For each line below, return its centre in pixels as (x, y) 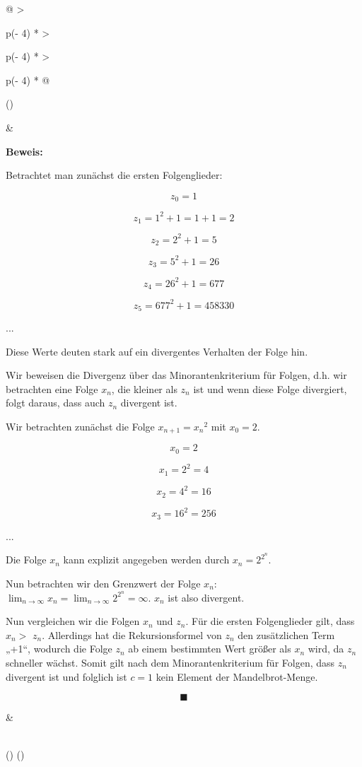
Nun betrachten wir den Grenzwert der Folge (103, 583)
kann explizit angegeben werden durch (146, 560)
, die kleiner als (144, 388)
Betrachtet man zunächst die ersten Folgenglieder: (114, 175)
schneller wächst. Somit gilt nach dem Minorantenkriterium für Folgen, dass (170, 662)
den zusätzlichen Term (286, 634)
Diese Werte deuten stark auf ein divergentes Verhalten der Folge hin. (157, 351)
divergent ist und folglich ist (66, 676)
